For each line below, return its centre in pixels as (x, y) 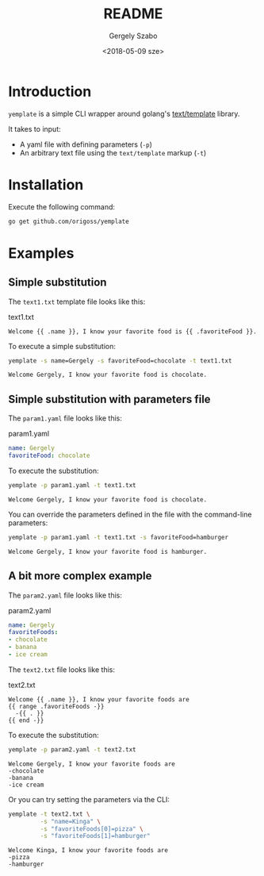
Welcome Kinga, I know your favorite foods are (88, 851)
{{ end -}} (26, 720)
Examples (41, 253)
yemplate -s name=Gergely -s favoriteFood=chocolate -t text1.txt (120, 361)
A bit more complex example (80, 576)
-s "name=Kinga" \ (71, 821)
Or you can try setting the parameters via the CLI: (89, 799)
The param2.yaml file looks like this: (65, 595)
